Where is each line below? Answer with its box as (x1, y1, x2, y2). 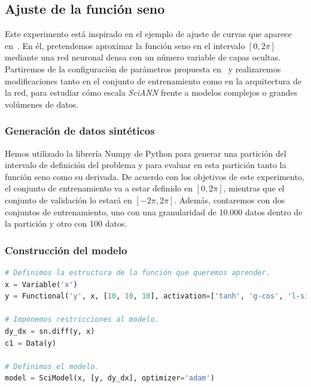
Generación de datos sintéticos (5, 123, 155, 138)
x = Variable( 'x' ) (5, 280, 78, 289)
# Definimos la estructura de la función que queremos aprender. (5, 268, 270, 277)
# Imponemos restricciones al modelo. (5, 315, 159, 324)
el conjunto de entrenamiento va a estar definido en (5, 182, 193, 194)
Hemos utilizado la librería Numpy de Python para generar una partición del (5, 147, 286, 159)
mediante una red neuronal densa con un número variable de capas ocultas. (5, 51, 280, 63)
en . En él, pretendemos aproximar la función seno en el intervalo (5, 39, 245, 51)
